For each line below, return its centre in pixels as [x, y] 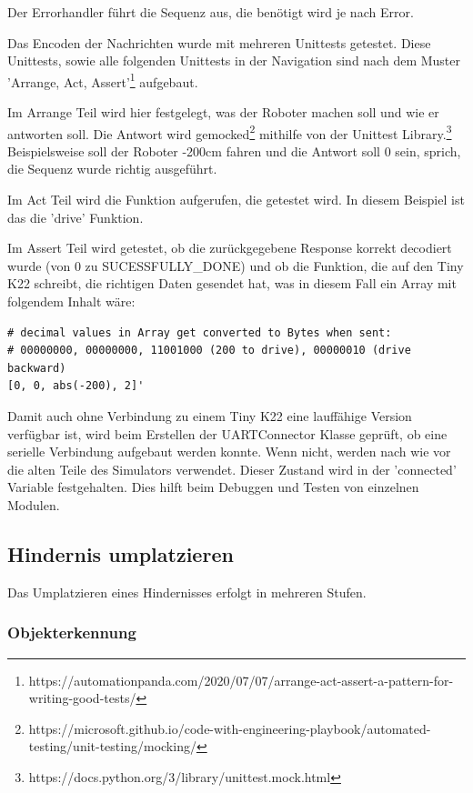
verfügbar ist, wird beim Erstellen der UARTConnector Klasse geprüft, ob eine [227, 433]
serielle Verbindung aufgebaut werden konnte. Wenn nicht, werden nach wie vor [229, 452]
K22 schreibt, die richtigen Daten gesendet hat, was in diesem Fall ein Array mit [232, 283]
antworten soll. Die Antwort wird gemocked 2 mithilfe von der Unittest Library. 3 [230, 132]
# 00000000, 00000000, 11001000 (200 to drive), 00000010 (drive [209, 351]
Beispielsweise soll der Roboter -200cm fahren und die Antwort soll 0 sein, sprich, [234, 151]
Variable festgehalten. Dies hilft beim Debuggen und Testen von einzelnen [213, 487]
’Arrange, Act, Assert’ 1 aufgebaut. [103, 80]
